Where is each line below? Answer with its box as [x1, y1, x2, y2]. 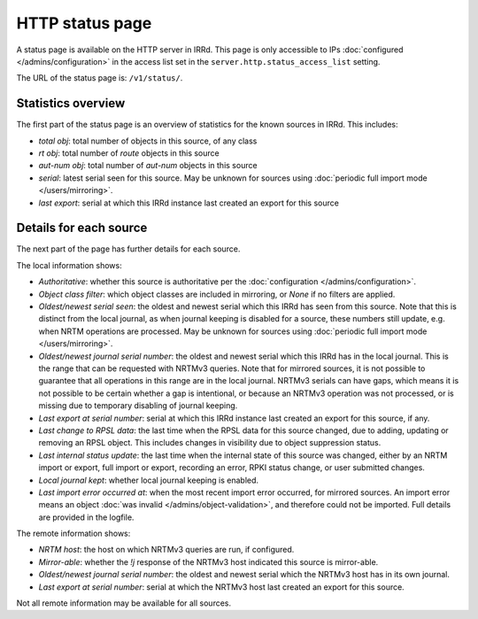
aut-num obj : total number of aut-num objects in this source [38, 160, 258, 171]
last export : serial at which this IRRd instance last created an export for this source [38, 197, 340, 208]
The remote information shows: [16, 528, 131, 539]
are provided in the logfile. [38, 512, 135, 522]
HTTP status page [16, 13, 152, 33]
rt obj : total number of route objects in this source [38, 148, 220, 159]
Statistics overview [16, 96, 126, 111]
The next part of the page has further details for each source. [16, 244, 241, 254]
